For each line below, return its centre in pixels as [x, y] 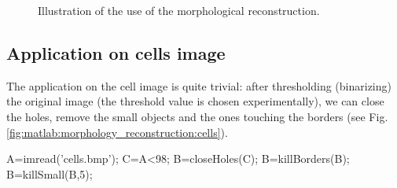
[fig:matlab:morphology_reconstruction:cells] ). [117, 132]
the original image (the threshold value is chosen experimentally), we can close [195, 101]
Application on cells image [116, 52]
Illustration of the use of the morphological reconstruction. [179, 10]
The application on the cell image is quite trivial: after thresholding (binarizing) [199, 85]
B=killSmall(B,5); [50, 173]
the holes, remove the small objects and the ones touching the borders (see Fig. [197, 116]
